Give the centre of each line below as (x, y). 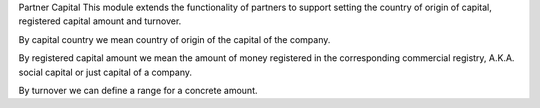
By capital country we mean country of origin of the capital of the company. (174, 39)
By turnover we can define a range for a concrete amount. (138, 90)
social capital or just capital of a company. (105, 72)
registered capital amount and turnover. (100, 21)
